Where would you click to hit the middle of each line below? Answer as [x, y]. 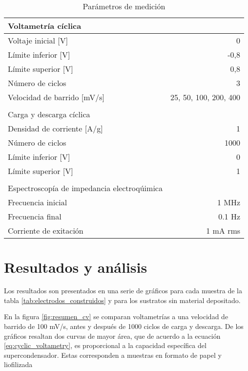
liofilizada [18, 364]
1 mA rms [223, 230]
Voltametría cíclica [45, 26]
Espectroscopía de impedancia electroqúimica [85, 188]
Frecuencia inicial [38, 202]
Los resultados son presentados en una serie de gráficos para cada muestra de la [123, 291]
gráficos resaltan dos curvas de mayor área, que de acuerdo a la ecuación [112, 336]
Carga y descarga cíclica [49, 114]
